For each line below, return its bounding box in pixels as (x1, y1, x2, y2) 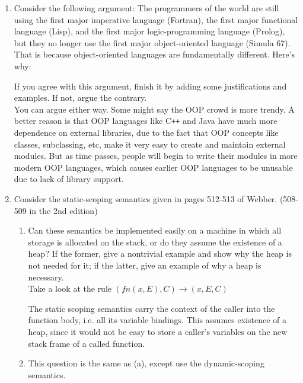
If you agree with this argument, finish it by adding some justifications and (14, 79, 287, 92)
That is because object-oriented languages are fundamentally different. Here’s (14, 48, 295, 60)
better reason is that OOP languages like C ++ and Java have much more (14, 114, 278, 127)
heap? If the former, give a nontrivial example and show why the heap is (28, 247, 292, 260)
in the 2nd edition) (29, 204, 98, 216)
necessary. (28, 270, 64, 283)
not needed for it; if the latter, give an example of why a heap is (28, 258, 261, 271)
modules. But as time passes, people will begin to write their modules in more (14, 149, 298, 162)
